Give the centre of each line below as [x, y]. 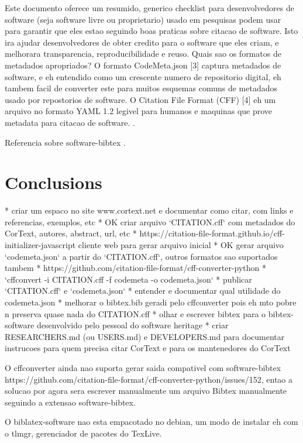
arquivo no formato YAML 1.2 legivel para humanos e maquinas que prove [139, 111]
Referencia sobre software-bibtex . [65, 142]
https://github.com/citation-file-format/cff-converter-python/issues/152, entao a [149, 379]
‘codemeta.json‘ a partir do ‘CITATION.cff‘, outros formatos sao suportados [141, 256]
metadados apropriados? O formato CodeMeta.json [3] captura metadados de [143, 65]
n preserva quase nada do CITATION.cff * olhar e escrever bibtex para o [135, 313]
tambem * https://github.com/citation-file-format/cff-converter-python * [136, 268]
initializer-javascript [40, 245]
